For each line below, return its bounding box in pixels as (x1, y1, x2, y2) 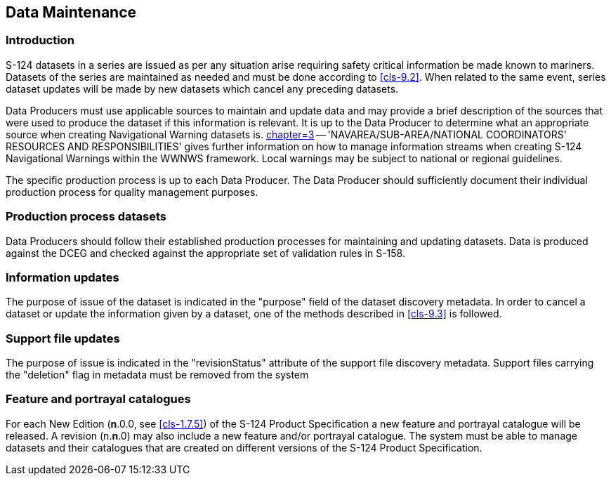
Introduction (6, 33, 74, 48)
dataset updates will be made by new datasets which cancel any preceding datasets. (6, 82, 399, 95)
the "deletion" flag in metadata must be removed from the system (6, 369, 309, 381)
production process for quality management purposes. (6, 185, 258, 198)
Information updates (6, 270, 119, 284)
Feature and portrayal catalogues (6, 392, 191, 407)
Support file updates (6, 331, 120, 345)
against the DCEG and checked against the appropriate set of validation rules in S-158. (6, 246, 405, 259)
